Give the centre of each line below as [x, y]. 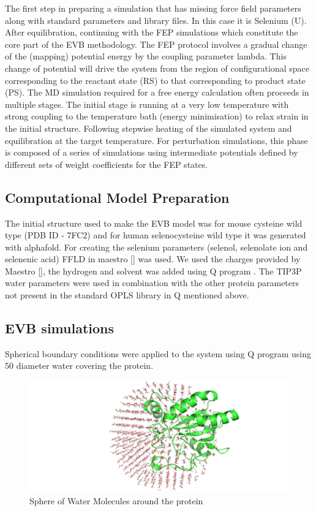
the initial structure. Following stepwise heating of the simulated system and [149, 128]
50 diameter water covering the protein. [79, 365]
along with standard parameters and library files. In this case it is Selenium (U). [156, 20]
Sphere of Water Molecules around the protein [116, 500]
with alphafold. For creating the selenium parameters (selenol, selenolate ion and [156, 247]
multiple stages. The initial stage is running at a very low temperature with [147, 104]
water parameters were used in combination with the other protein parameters [152, 283]
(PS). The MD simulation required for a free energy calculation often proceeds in [157, 92]
